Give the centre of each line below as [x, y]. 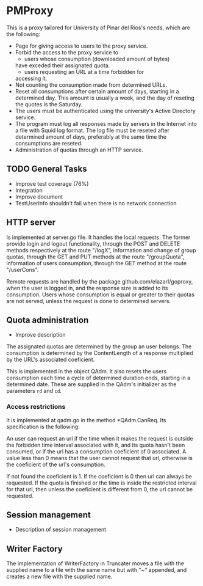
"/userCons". [23, 269]
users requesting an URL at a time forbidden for [84, 71]
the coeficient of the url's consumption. [56, 464]
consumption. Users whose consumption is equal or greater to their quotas [101, 295]
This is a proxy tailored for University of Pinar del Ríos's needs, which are [98, 27]
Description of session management [61, 530]
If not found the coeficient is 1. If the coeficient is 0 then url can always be [99, 476]
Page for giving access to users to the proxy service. [81, 46]
